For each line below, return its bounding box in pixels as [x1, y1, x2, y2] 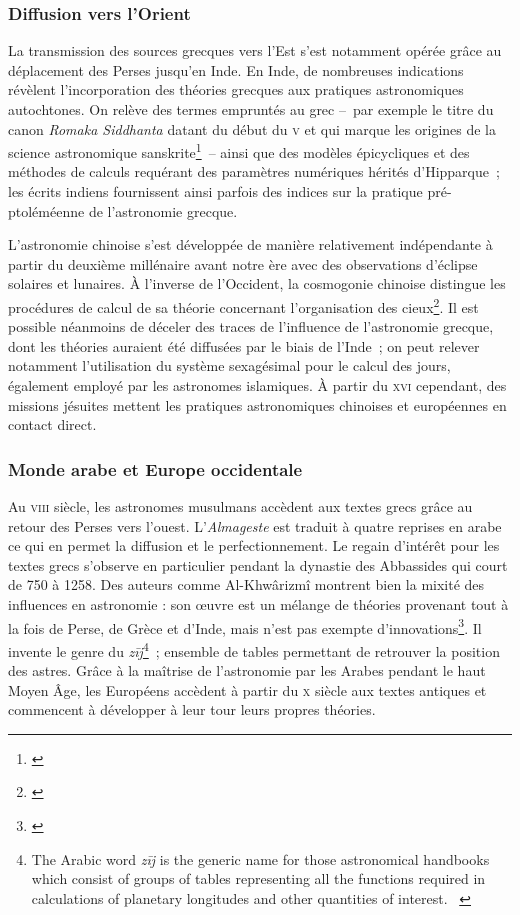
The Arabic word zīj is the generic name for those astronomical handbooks [31, 848, 490, 869]
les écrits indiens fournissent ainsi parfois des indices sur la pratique [8, 181, 423, 202]
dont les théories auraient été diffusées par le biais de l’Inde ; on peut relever [8, 335, 480, 356]
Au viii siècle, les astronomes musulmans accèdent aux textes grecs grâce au [8, 496, 473, 517]
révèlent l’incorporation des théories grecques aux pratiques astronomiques [8, 79, 464, 100]
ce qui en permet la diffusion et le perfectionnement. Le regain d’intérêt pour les [8, 535, 500, 556]
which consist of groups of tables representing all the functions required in [31, 868, 486, 889]
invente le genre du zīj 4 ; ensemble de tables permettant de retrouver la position [8, 637, 500, 661]
